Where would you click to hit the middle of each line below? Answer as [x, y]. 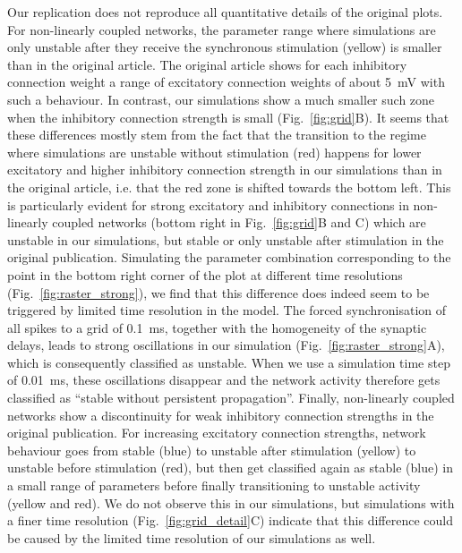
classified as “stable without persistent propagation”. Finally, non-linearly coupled [231, 398]
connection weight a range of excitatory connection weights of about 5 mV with [226, 82]
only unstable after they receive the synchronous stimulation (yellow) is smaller [225, 47]
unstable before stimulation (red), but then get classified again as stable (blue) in [230, 468]
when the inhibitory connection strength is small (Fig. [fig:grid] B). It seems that [228, 117]
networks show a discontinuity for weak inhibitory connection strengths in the [221, 415]
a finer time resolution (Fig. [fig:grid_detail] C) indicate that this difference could [230, 520]
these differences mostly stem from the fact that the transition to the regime [217, 135]
